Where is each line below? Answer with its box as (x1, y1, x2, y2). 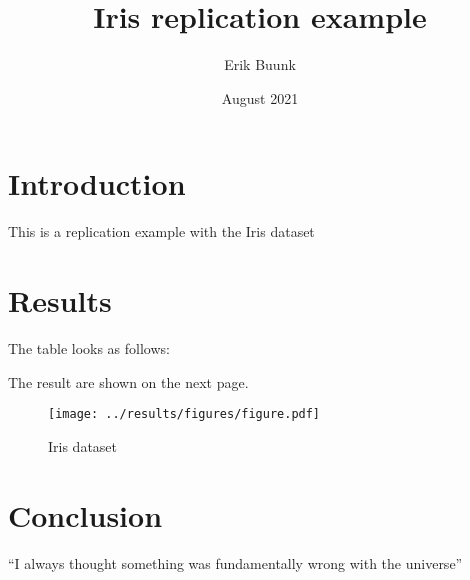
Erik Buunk (224, 54, 296, 75)
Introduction (8, 163, 186, 204)
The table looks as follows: (8, 337, 170, 358)
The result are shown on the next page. (8, 371, 249, 392)
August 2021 (221, 87, 299, 108)
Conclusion (8, 494, 163, 535)
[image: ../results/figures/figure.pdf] (48, 407, 321, 422)
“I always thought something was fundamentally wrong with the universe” (8, 552, 463, 573)
